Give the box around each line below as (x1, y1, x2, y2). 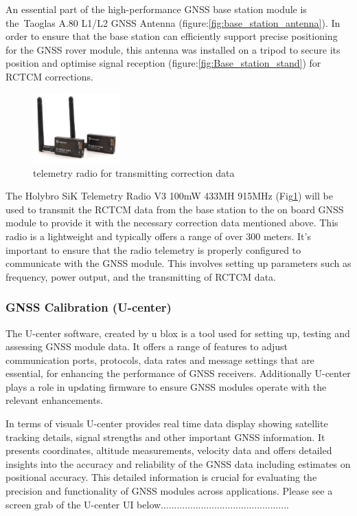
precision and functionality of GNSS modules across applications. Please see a (5, 484, 333, 498)
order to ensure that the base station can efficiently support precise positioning (5, 29, 338, 43)
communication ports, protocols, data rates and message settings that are (5, 352, 314, 367)
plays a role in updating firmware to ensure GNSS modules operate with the (5, 379, 327, 394)
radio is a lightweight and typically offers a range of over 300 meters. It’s (5, 228, 311, 243)
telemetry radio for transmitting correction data (33, 165, 235, 180)
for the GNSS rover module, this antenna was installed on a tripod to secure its (5, 42, 341, 56)
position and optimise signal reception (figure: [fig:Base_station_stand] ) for (5, 56, 321, 70)
